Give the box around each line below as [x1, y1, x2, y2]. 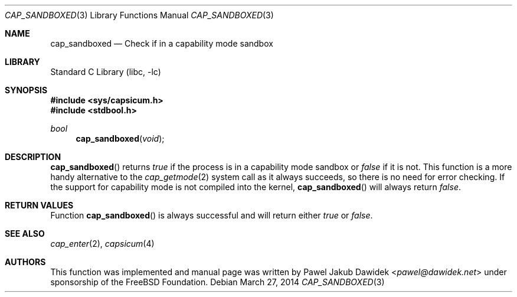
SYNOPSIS [5, 85, 48, 95]
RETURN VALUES [5, 200, 74, 210]
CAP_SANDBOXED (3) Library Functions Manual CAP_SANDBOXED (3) [5, 10, 274, 20]
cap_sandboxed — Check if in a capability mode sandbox [50, 38, 273, 48]
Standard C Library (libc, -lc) [50, 67, 161, 77]
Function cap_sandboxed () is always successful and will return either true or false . [50, 210, 373, 220]
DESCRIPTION [5, 152, 61, 162]
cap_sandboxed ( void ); [76, 133, 165, 143]
